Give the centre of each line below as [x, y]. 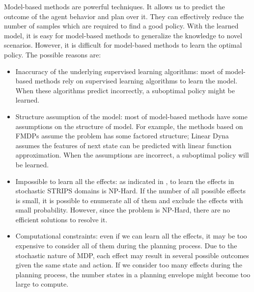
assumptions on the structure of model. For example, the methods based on [129, 126]
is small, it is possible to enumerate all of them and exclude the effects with [129, 200]
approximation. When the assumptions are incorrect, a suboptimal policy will [132, 155]
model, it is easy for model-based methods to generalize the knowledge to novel [123, 35]
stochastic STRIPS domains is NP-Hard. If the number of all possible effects [131, 191]
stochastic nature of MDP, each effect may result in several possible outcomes [132, 255]
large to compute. [42, 284]
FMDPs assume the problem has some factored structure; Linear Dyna [122, 136]
